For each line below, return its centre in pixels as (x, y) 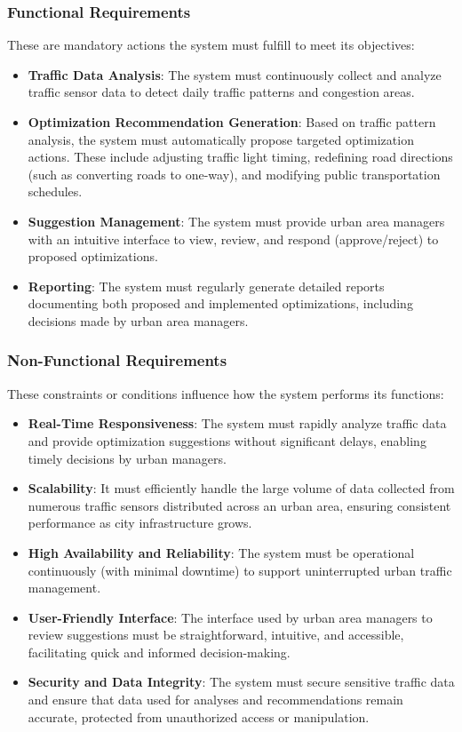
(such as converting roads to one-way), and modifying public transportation (234, 174)
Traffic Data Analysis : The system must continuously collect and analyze (235, 74)
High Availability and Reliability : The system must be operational (221, 552)
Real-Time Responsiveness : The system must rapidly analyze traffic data (237, 423)
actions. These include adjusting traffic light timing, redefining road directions (240, 157)
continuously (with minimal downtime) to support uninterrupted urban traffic (240, 570)
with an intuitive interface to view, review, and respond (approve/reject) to (233, 239)
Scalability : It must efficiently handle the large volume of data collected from (241, 488)
